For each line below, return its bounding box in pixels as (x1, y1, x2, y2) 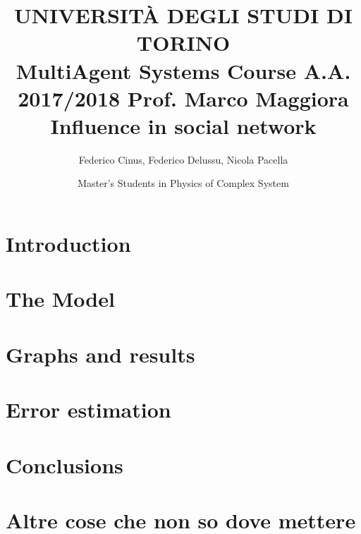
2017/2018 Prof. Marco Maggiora (18, 83, 349, 112)
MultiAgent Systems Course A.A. (16, 56, 351, 85)
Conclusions (6, 450, 123, 479)
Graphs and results (6, 339, 195, 368)
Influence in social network (50, 111, 317, 140)
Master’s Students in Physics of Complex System (78, 176, 289, 190)
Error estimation (6, 395, 171, 424)
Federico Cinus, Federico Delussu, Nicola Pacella (78, 152, 288, 166)
